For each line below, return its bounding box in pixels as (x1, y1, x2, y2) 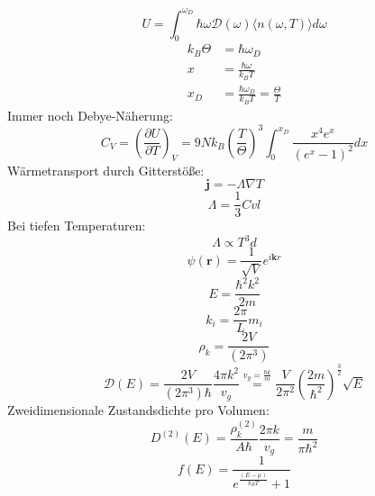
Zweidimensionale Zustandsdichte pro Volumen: (7, 401, 270, 419)
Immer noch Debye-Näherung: (7, 105, 173, 124)
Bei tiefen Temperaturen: (7, 216, 146, 235)
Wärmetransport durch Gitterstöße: (7, 160, 205, 179)
